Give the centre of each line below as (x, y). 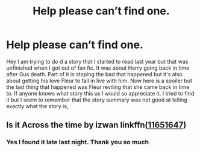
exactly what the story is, (37, 106)
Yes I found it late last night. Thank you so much (78, 142)
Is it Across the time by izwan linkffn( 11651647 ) (96, 125)
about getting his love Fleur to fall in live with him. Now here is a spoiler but (99, 81)
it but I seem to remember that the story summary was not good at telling (97, 100)
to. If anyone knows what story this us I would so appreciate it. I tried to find (100, 93)
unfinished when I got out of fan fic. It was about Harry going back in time (98, 68)
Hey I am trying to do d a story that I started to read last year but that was (97, 61)
